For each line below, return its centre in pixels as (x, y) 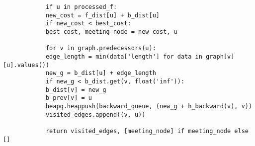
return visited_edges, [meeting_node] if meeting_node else (147, 131)
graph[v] (220, 56)
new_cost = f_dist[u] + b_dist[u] (102, 15)
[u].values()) (26, 65)
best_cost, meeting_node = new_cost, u (111, 32)
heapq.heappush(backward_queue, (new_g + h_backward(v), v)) (149, 106)
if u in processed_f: (81, 7)
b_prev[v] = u (69, 98)
